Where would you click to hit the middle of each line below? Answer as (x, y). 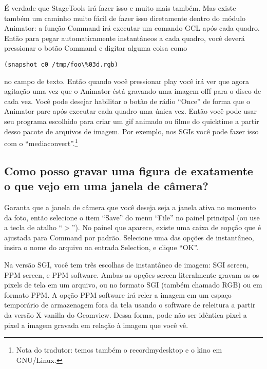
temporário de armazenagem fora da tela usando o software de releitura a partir (130, 305)
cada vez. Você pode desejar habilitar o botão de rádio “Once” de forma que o (127, 101)
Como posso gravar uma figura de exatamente (129, 170)
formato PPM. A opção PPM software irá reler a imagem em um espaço (118, 294)
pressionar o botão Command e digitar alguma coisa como (96, 48)
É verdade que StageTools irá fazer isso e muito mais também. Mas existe (120, 8)
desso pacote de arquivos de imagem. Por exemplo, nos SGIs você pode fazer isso (131, 131)
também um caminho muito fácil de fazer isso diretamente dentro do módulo (125, 18)
